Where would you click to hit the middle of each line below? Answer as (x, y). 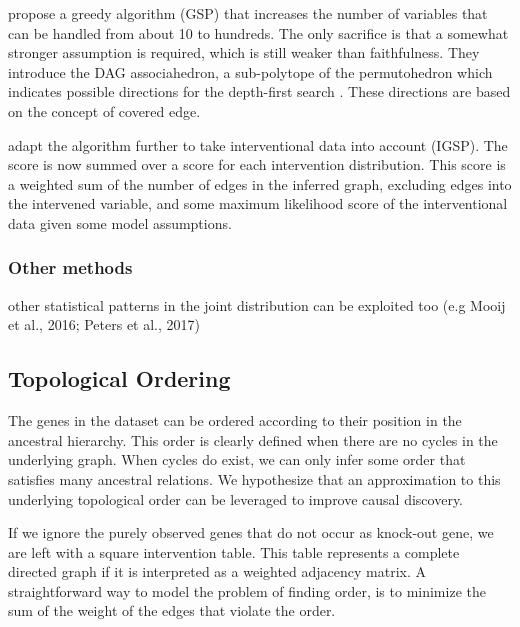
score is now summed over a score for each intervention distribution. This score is (257, 164)
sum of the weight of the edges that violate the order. (172, 610)
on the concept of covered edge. (104, 110)
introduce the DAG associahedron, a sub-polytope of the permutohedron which (250, 71)
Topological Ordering (119, 378)
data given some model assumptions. (120, 222)
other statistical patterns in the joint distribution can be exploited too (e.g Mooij (257, 304)
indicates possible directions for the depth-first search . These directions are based (259, 91)
